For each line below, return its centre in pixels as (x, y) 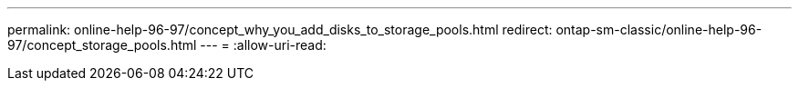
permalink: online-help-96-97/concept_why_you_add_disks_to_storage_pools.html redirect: (280, 29)
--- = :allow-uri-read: (263, 45)
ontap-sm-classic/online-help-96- (659, 29)
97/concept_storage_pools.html (102, 45)
